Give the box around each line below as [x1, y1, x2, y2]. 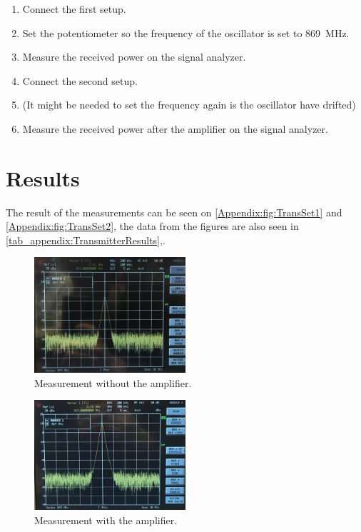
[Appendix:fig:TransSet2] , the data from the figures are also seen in [6, 219, 299, 234]
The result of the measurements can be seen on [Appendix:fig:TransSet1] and [6, 204, 342, 219]
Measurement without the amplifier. [34, 375, 192, 390]
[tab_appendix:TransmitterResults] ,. [6, 232, 166, 247]
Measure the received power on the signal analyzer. [22, 49, 246, 64]
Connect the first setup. [22, 1, 126, 16]
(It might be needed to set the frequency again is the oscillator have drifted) [22, 97, 356, 112]
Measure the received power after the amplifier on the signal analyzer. [22, 121, 328, 136]
